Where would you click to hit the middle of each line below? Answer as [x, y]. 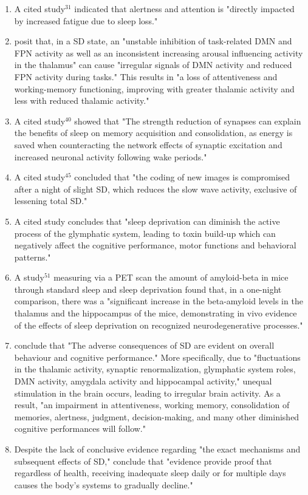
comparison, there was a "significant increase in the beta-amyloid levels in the [159, 301]
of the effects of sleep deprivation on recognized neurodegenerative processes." [159, 325]
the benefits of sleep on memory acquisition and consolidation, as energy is [153, 133]
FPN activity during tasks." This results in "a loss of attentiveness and [146, 76]
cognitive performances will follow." [80, 428]
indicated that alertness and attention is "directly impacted [184, 9]
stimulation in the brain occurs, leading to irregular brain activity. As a [147, 393]
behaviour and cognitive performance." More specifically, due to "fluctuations [157, 357]
